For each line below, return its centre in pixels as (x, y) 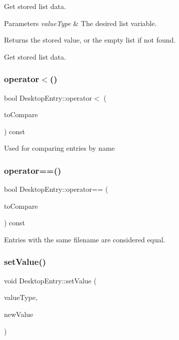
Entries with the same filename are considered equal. (85, 239)
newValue (19, 314)
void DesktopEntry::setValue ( (50, 280)
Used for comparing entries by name (59, 148)
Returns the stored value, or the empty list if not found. (90, 40)
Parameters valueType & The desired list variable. (80, 23)
